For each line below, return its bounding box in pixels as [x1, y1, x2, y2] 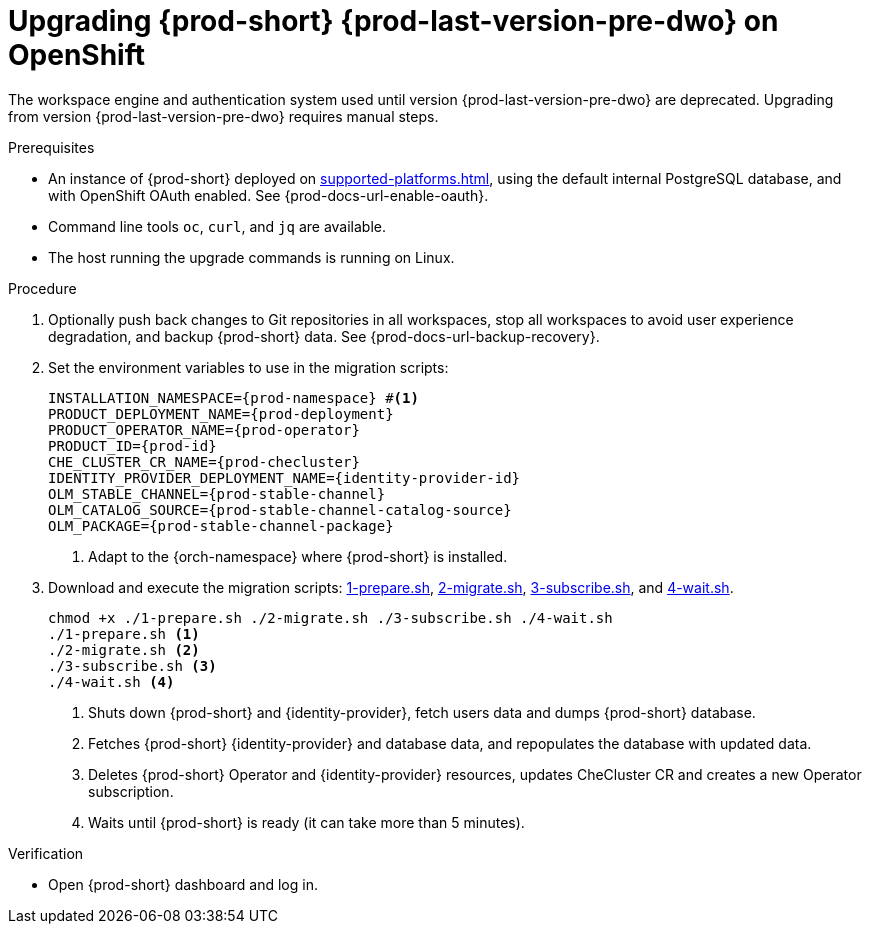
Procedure [8, 279, 77, 297]
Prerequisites [8, 138, 95, 156]
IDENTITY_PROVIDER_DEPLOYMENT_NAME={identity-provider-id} [48, 469, 521, 486]
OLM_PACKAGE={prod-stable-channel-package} [48, 517, 394, 534]
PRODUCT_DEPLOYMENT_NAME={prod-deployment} [48, 405, 394, 422]
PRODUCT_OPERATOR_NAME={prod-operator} [48, 421, 360, 438]
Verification [8, 844, 84, 862]
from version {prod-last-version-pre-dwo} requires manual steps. [8, 107, 439, 125]
